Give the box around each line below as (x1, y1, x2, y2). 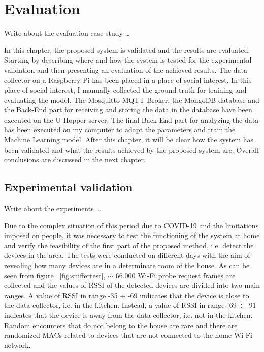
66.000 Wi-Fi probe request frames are (115, 270, 236, 280)
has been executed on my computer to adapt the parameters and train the (4, 124, 236, 135)
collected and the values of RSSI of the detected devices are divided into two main (4, 280, 260, 290)
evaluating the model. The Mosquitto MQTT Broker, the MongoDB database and (4, 94, 259, 105)
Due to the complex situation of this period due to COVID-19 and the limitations (4, 220, 259, 230)
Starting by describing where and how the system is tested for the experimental (4, 54, 252, 65)
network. (4, 339, 31, 350)
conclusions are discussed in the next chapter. (4, 154, 146, 165)
